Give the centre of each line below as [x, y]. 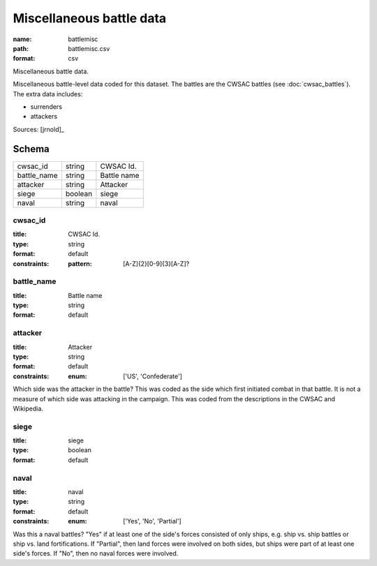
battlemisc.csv [89, 48]
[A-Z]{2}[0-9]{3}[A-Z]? [156, 263]
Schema [31, 149]
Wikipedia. [28, 408]
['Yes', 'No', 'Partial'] [152, 521]
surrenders [46, 106]
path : [21, 48]
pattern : [80, 263]
